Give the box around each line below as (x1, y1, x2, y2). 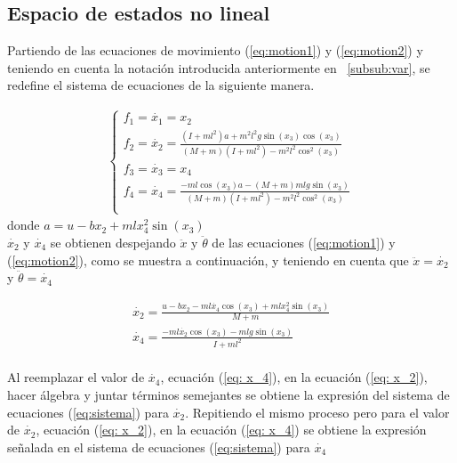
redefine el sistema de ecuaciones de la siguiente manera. (7, 76, 315, 94)
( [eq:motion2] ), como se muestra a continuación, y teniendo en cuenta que (7, 250, 409, 269)
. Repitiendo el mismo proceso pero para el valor (185, 402, 450, 421)
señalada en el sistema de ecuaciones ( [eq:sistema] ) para (7, 437, 310, 456)
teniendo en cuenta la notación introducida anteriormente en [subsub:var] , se (7, 58, 430, 77)
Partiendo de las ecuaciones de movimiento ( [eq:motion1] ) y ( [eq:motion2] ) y (7, 41, 423, 60)
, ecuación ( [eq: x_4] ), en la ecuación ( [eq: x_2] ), (160, 368, 428, 386)
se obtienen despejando (50, 232, 176, 251)
